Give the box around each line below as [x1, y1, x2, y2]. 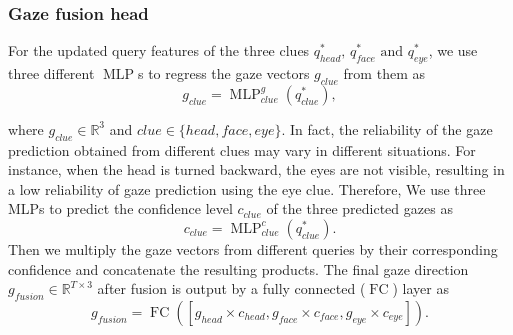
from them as [343, 63, 425, 84]
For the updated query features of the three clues [8, 40, 310, 61]
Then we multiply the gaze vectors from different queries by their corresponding [8, 238, 498, 259]
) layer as [392, 278, 449, 299]
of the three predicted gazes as [266, 198, 453, 219]
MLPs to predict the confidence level [8, 198, 233, 219]
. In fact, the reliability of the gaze [281, 118, 493, 139]
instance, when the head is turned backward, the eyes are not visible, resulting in [8, 159, 505, 180]
